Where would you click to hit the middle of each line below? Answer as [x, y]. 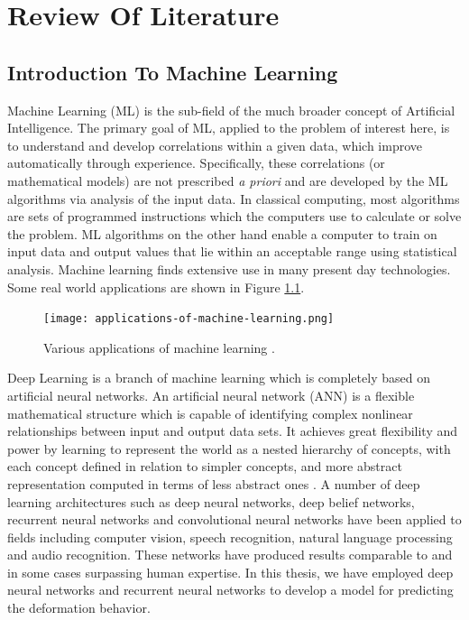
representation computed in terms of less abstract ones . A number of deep [214, 483]
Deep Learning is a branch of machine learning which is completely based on [219, 378]
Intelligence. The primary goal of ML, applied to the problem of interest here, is [229, 128]
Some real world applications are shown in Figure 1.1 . [156, 287]
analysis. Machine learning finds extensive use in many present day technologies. [229, 268]
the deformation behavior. [79, 608]
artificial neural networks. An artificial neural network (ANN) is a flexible [211, 395]
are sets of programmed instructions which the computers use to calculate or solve [234, 216]
